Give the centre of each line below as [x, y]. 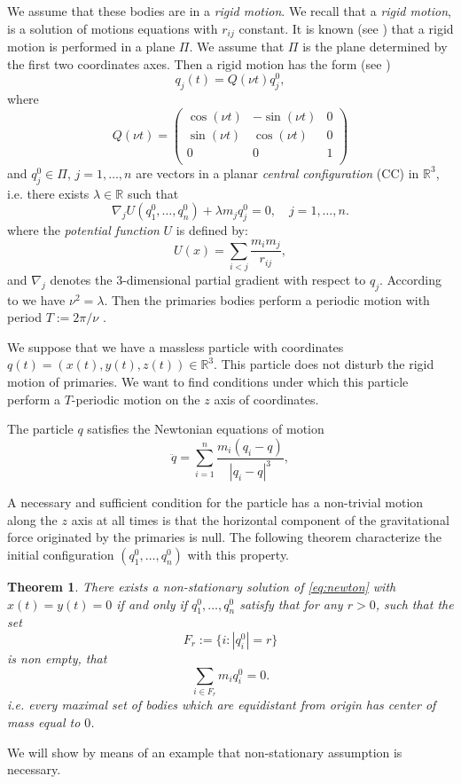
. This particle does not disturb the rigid [324, 364]
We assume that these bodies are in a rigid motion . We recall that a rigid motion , [229, 11]
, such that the [414, 604]
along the [32, 519]
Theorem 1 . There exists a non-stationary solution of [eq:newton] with [202, 586]
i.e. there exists [48, 193]
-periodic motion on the [136, 399]
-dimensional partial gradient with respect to [244, 279]
